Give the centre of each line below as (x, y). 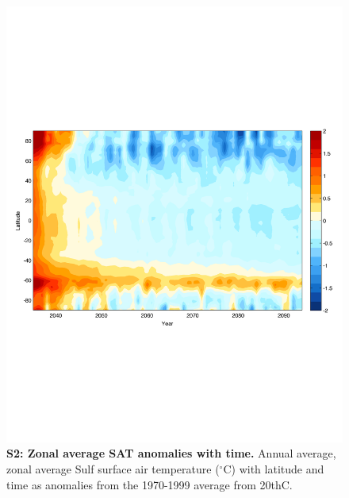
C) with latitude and (274, 469)
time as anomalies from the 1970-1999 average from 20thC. (150, 484)
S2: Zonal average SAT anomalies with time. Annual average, (171, 453)
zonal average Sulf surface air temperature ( (113, 469)
